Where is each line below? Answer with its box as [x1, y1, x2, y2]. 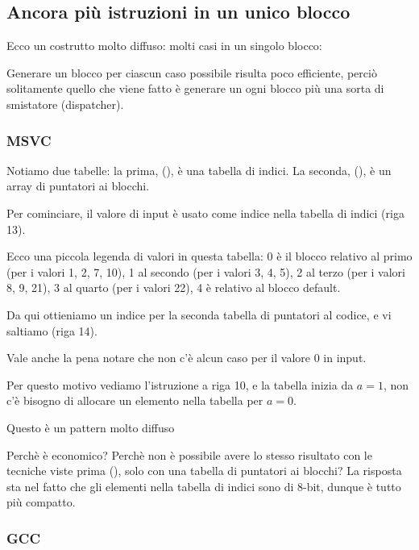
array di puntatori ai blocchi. [6, 177, 150, 194]
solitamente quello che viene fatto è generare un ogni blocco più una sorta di [6, 80, 384, 97]
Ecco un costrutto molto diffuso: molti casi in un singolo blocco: [6, 37, 322, 54]
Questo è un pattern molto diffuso [6, 419, 175, 435]
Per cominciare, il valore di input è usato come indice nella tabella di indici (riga [6, 204, 404, 221]
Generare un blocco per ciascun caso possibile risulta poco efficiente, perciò [6, 64, 377, 81]
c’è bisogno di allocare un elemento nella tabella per [6, 392, 263, 409]
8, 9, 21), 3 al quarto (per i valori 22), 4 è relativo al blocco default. [6, 279, 341, 296]
